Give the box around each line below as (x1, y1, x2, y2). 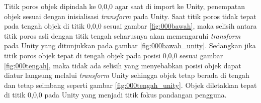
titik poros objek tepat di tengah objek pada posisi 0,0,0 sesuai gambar (4, 50, 223, 60)
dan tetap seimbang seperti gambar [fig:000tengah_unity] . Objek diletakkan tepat (4, 79, 257, 90)
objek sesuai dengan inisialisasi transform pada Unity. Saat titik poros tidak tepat (4, 11, 256, 21)
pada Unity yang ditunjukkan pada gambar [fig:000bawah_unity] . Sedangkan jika (4, 40, 256, 51)
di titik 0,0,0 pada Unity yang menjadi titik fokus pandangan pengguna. (4, 89, 227, 100)
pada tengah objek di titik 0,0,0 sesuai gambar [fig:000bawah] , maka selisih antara (4, 21, 257, 31)
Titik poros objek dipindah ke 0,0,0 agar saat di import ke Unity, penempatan (4, 1, 245, 11)
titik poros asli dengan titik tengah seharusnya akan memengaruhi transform (4, 30, 241, 41)
